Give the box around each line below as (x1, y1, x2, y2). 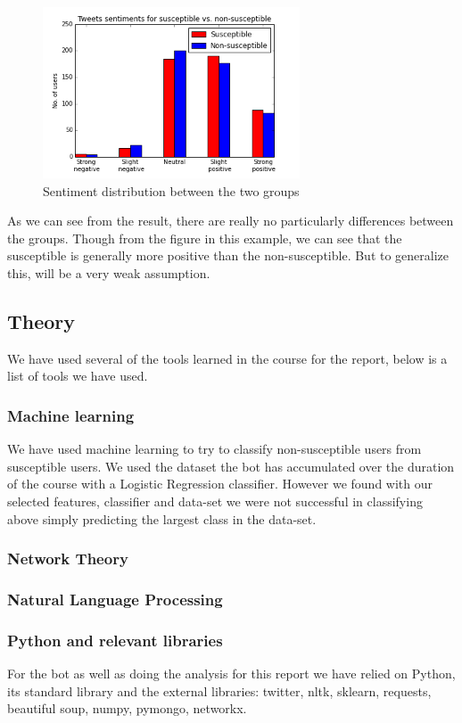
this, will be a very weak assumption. (7, 263, 210, 282)
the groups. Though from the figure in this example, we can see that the (7, 228, 402, 247)
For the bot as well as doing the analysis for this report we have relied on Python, (7, 664, 456, 683)
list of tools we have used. (7, 366, 148, 385)
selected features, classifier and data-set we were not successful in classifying (7, 491, 423, 510)
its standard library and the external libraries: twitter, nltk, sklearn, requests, (7, 681, 432, 700)
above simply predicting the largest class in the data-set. (7, 509, 317, 528)
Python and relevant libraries (7, 629, 223, 651)
